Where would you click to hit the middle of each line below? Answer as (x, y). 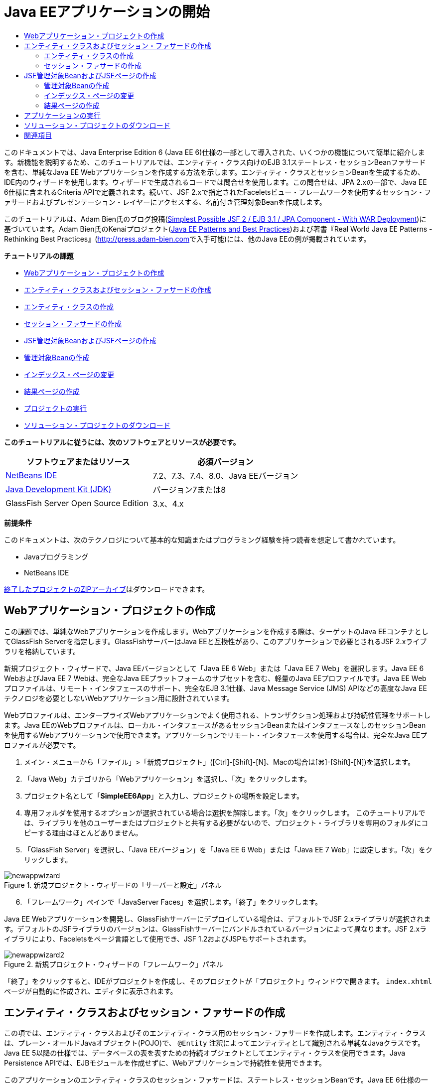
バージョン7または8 (189, 489)
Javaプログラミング (56, 556)
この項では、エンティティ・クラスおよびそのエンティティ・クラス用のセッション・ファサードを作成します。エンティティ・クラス (215, 1033)
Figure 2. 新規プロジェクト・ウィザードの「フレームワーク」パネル (114, 964)
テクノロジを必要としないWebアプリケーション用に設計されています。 (119, 698)
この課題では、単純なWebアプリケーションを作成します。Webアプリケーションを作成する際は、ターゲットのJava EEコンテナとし (216, 631)
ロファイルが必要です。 (42, 745)
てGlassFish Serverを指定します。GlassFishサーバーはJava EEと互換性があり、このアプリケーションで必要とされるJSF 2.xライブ (216, 641)
